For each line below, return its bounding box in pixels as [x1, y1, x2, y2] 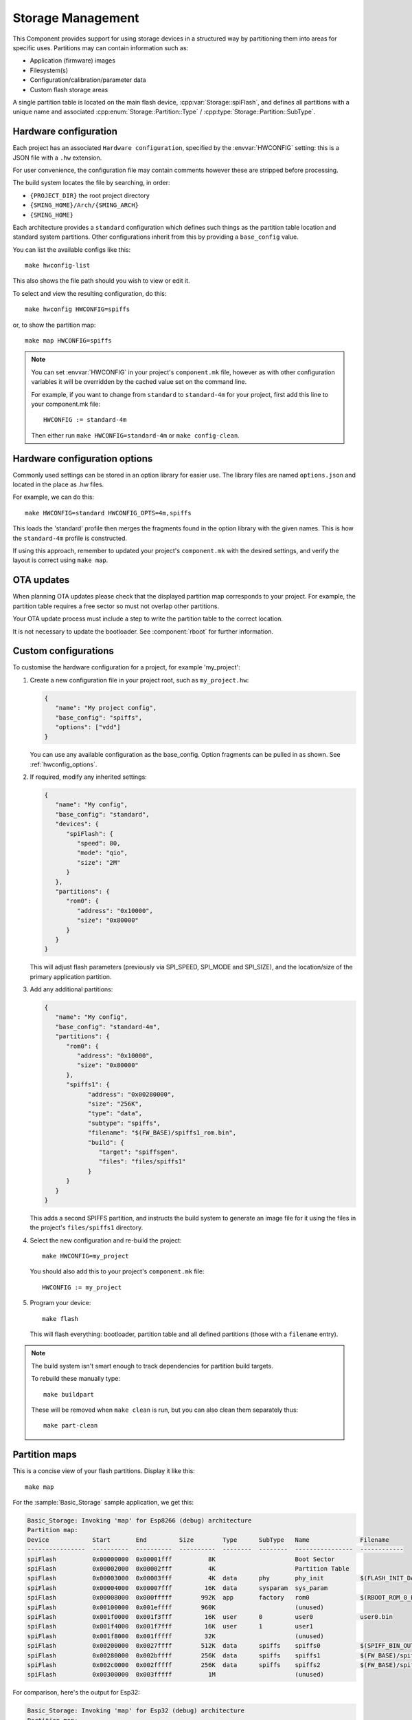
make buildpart [43, 1390, 95, 1398]
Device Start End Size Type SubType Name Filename [27, 1536, 389, 1544]
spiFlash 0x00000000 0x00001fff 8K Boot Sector [27, 1555, 336, 1563]
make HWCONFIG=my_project [42, 1252, 130, 1260]
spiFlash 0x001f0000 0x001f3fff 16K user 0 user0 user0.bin [27, 1613, 393, 1620]
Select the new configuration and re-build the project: [30, 1236, 182, 1245]
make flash [42, 1315, 79, 1322]
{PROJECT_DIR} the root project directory [30, 191, 150, 200]
